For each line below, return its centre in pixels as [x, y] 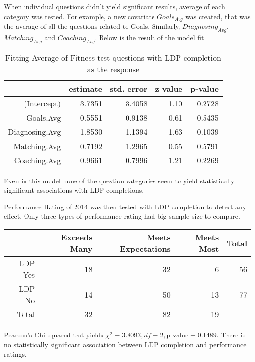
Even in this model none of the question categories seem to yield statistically [119, 180]
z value [169, 88]
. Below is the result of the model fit [149, 37]
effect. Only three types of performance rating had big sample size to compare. [122, 216]
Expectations [145, 249]
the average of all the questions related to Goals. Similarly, [92, 26]
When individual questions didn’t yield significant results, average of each [115, 6]
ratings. [15, 354]
